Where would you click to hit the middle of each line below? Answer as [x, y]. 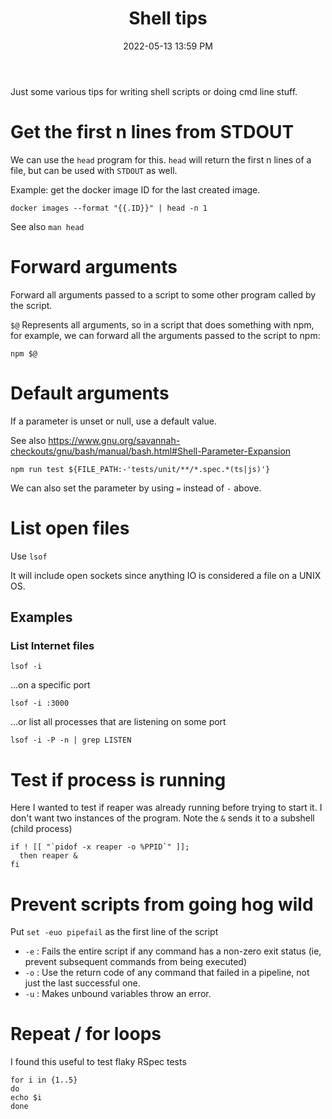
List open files [70, 528]
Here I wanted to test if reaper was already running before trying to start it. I [166, 808]
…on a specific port [50, 685]
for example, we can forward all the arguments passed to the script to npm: [165, 335]
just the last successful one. [82, 983]
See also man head [47, 226]
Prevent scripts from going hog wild [162, 904]
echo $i [26, 1098]
